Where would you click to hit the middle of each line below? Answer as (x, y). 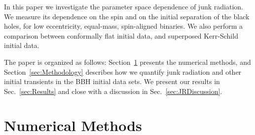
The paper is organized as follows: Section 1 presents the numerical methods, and (127, 62)
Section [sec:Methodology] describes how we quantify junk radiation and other (123, 71)
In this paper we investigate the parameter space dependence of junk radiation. (124, 6)
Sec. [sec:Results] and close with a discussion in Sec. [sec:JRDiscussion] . (113, 91)
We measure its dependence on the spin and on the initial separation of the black (127, 16)
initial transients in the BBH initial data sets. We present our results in (112, 81)
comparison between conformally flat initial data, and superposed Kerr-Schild (121, 35)
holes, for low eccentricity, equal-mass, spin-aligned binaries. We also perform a (124, 26)
